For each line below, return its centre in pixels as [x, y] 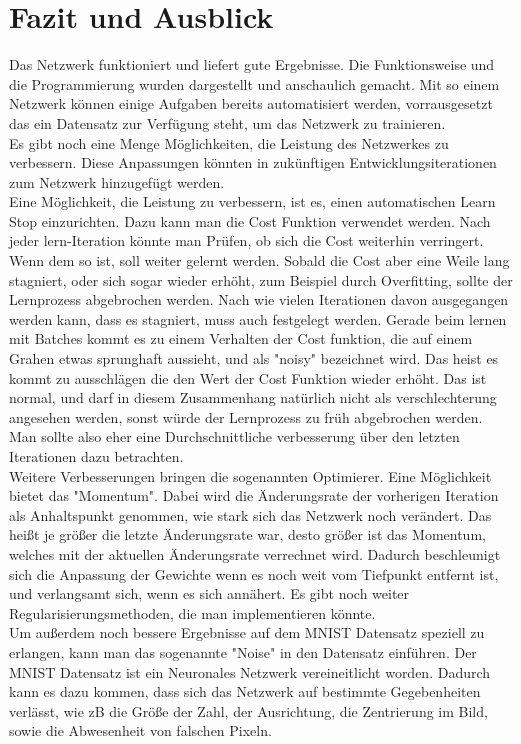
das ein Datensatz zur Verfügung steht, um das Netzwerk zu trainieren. [227, 122]
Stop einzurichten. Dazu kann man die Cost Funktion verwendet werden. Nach [250, 220]
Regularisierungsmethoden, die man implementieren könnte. [192, 612]
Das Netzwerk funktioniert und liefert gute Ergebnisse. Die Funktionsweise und [252, 64]
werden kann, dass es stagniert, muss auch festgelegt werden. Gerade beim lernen [258, 318]
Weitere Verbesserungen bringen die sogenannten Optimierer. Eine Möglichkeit [250, 475]
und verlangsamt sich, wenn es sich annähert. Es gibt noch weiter [209, 593]
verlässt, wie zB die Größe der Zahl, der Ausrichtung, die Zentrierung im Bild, [248, 710]
